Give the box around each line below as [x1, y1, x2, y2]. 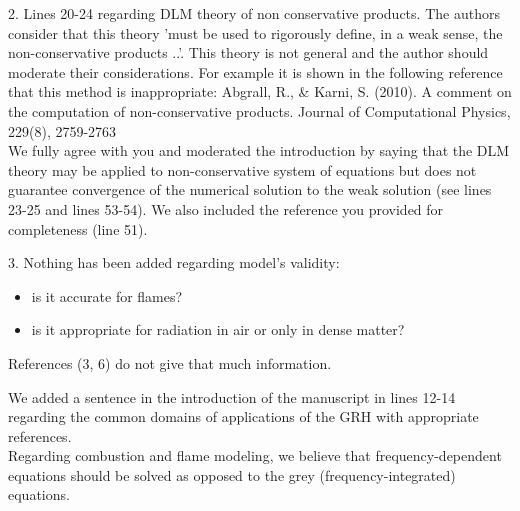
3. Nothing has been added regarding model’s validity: [8, 252, 340, 273]
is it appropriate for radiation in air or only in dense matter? [31, 319, 405, 340]
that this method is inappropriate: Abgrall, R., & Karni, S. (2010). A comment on [8, 81, 512, 102]
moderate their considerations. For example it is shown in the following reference [8, 61, 503, 82]
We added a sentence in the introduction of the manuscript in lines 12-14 [8, 386, 456, 407]
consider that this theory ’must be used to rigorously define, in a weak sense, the [8, 22, 503, 43]
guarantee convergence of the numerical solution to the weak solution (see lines [8, 179, 492, 200]
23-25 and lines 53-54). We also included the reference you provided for [8, 198, 444, 219]
